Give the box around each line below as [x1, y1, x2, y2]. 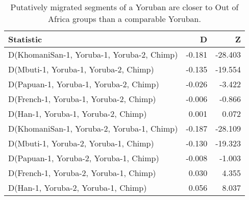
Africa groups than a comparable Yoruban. [48, 13, 201, 24]
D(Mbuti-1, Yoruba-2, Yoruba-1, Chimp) [8, 137, 154, 149]
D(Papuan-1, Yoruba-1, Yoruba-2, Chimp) [8, 78, 159, 90]
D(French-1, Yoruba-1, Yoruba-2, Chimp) [8, 93, 156, 105]
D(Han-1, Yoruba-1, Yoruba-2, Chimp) [8, 108, 147, 119]
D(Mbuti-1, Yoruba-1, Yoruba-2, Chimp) [8, 63, 154, 75]
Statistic [8, 33, 42, 45]
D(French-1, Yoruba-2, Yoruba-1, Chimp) [8, 167, 156, 179]
